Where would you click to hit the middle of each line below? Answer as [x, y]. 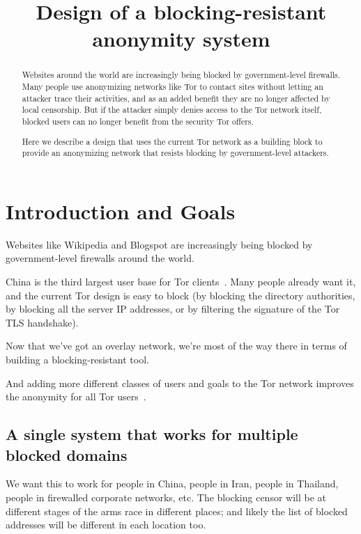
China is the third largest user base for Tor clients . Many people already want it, [181, 281]
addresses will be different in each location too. [106, 525]
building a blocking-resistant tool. [77, 359]
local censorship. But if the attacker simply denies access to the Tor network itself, [172, 110]
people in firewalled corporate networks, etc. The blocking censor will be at [166, 497]
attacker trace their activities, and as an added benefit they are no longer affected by [176, 98]
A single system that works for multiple [152, 434]
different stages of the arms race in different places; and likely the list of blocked [177, 511]
